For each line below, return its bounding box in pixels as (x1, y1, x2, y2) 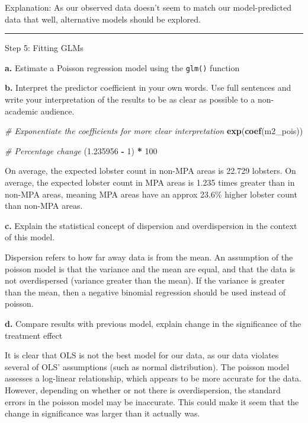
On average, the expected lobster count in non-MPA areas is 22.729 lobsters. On (5, 164, 296, 177)
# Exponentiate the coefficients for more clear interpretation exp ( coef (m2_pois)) (5, 125, 303, 137)
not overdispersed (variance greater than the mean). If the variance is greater (5, 274, 285, 287)
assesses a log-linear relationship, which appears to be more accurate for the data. (5, 372, 301, 384)
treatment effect (5, 329, 63, 341)
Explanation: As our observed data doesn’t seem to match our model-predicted (5, 1, 292, 13)
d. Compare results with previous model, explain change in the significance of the (5, 317, 301, 329)
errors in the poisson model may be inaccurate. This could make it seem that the (5, 395, 299, 408)
